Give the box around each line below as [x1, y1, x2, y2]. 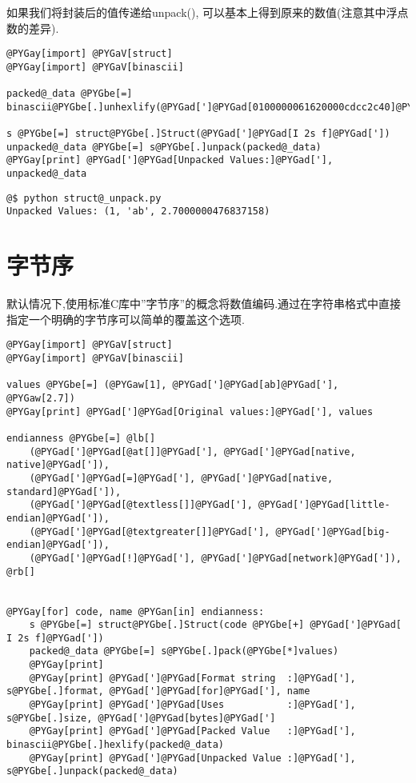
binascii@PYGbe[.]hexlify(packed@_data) [6, 739, 225, 751]
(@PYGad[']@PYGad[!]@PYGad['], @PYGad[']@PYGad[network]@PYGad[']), [29, 552, 402, 564]
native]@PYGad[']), [6, 459, 110, 471]
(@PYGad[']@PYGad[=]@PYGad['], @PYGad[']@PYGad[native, [29, 472, 334, 484]
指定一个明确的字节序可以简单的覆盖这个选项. [6, 310, 245, 327]
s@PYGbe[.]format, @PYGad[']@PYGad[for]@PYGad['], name [6, 685, 310, 697]
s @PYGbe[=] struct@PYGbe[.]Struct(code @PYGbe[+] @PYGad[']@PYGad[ [29, 619, 402, 631]
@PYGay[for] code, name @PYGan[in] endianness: [6, 605, 265, 617]
